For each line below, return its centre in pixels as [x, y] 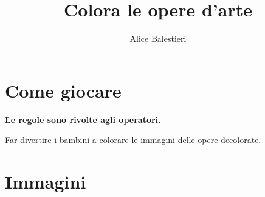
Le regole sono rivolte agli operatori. [83, 119]
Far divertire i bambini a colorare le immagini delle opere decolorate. [133, 140]
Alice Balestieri [158, 38]
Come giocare [63, 90]
